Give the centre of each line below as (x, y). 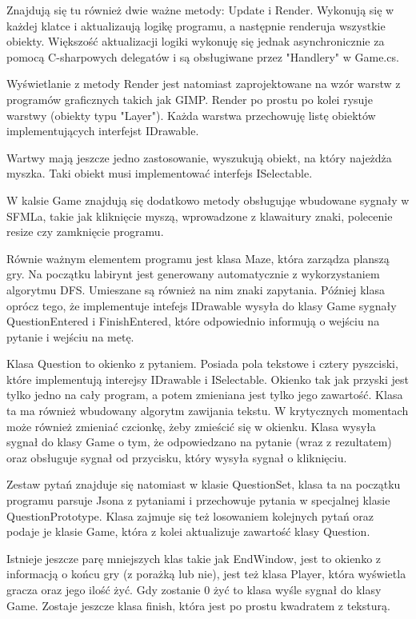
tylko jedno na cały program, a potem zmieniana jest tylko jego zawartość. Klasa (205, 395)
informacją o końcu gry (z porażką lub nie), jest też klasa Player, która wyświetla (206, 574)
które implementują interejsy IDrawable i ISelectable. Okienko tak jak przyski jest (208, 379)
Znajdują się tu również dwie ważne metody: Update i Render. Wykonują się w (200, 10)
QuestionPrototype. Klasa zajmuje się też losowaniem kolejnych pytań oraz (190, 515)
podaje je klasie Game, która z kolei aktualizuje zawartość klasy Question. (188, 531)
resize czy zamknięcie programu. (85, 232)
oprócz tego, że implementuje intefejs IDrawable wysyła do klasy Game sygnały (202, 305)
